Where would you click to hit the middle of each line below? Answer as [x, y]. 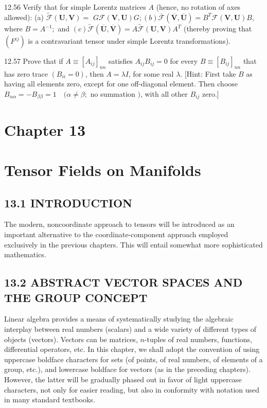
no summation [113, 94]
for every [184, 61]
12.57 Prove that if [34, 61]
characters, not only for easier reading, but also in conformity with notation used [132, 389]
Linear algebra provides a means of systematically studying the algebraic [119, 319]
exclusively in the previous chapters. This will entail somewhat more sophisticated [133, 244]
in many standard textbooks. [50, 400]
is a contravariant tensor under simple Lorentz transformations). [129, 41]
